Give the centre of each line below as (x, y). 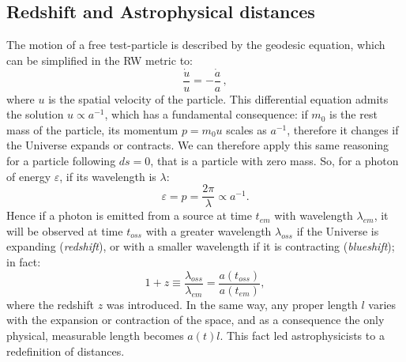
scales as (246, 129)
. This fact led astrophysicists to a (302, 335)
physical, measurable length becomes (95, 335)
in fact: (24, 262)
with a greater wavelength (209, 230)
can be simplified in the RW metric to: (100, 60)
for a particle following (61, 161)
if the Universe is (338, 230)
